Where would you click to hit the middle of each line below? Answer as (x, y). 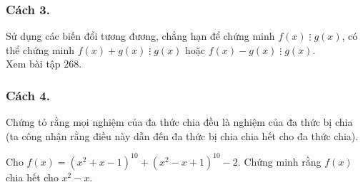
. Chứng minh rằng (279, 161)
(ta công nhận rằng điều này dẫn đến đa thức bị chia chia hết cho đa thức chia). (182, 135)
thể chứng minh (40, 49)
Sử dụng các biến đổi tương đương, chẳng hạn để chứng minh (140, 36)
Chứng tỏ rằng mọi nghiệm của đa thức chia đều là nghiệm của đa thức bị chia (179, 122)
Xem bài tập (33, 64)
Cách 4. (28, 95)
